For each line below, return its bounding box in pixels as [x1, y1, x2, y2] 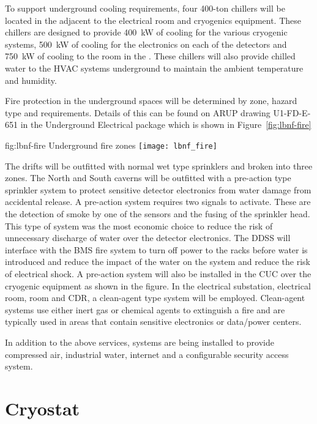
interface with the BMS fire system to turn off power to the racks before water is [5, 243, 308, 256]
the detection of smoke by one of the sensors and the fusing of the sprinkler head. [5, 207, 310, 220]
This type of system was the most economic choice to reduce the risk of [5, 219, 273, 232]
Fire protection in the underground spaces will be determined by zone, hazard [5, 94, 297, 107]
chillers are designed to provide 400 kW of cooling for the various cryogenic [5, 26, 288, 39]
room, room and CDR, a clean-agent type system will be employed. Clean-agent [5, 291, 305, 304]
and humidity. [5, 73, 57, 86]
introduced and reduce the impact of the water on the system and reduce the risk [5, 255, 310, 268]
